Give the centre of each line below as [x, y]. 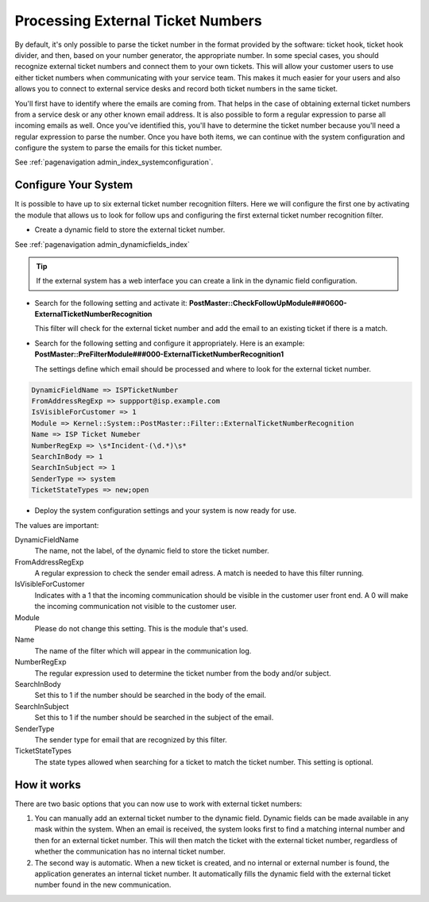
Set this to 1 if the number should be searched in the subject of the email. [154, 718]
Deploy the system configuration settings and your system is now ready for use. [166, 511]
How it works [48, 785]
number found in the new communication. [103, 885]
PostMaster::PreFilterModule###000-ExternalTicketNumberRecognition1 [159, 354]
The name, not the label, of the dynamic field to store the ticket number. [152, 551]
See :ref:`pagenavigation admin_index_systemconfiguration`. [114, 162]
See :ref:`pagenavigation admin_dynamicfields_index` [102, 244]
